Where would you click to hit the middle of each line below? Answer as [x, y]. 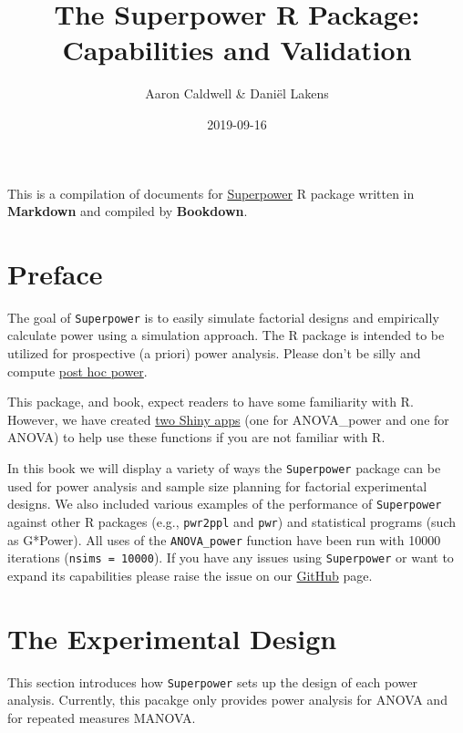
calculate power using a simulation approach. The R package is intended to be [226, 335]
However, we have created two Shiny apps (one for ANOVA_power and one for [228, 419]
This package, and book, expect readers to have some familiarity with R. [211, 402]
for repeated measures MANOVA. [102, 717]
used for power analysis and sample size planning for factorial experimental [217, 485]
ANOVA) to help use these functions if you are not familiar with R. [196, 437]
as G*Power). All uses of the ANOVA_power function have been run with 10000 [224, 539]
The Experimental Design [172, 638]
